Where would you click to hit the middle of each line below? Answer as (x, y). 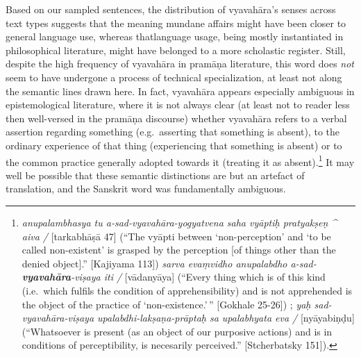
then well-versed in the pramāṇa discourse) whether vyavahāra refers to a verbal (176, 118)
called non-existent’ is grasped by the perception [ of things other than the (179, 250)
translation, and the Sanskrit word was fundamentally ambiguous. (146, 189)
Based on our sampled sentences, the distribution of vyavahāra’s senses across (171, 9)
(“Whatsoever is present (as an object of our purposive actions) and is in (177, 331)
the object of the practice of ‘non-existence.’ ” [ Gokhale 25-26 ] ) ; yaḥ (166, 304)
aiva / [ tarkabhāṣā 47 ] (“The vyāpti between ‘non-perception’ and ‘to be (176, 236)
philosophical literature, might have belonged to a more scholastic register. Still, (176, 50)
